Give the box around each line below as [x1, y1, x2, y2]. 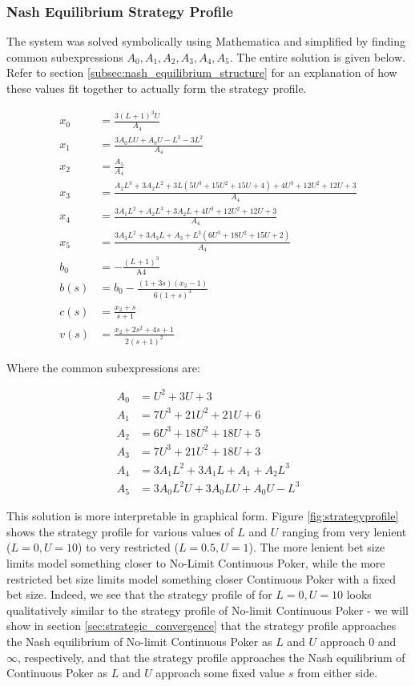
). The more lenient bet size [248, 539, 385, 556]
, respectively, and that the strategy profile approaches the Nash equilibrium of [18, 648, 405, 665]
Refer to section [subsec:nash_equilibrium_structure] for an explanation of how [6, 64, 397, 81]
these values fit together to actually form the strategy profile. [6, 80, 307, 96]
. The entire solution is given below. [229, 48, 405, 65]
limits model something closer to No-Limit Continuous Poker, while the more [6, 554, 385, 571]
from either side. [296, 664, 378, 681]
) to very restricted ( [78, 539, 179, 556]
